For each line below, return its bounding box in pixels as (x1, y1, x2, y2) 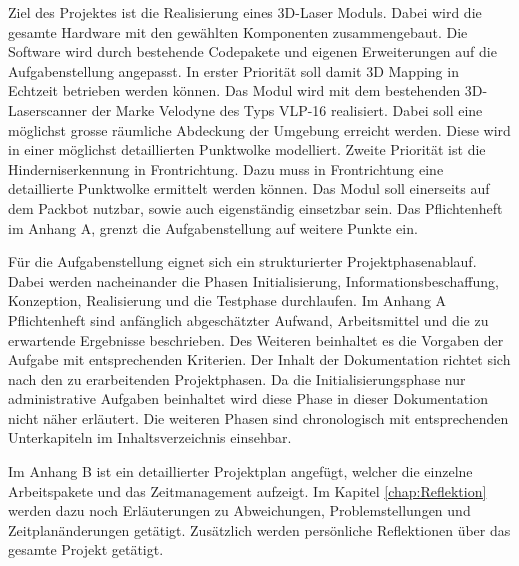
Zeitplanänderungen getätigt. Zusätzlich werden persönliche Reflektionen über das (8, 519, 511, 540)
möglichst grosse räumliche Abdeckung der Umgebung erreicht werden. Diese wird (8, 119, 511, 140)
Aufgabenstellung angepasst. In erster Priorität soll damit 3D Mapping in (8, 60, 459, 81)
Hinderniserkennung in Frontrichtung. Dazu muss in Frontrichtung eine (8, 158, 444, 179)
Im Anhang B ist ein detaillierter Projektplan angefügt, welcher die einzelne (8, 461, 473, 482)
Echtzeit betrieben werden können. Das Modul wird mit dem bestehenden (8, 80, 461, 101)
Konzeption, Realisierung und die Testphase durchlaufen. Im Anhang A (8, 290, 447, 311)
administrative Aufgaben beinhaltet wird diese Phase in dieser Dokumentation (8, 388, 488, 409)
